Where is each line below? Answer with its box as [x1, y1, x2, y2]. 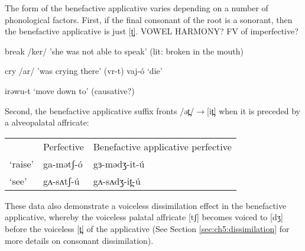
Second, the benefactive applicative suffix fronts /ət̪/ [5, 104, 194, 117]
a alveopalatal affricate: [5, 116, 89, 128]
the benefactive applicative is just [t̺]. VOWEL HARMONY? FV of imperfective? [5, 25, 298, 37]
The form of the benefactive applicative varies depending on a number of [5, 2, 268, 14]
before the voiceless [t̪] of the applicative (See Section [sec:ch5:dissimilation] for [5, 222, 290, 234]
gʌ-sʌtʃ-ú [43, 173, 80, 188]
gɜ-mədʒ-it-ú [93, 156, 145, 170]
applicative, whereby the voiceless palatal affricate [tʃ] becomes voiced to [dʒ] [5, 211, 283, 223]
